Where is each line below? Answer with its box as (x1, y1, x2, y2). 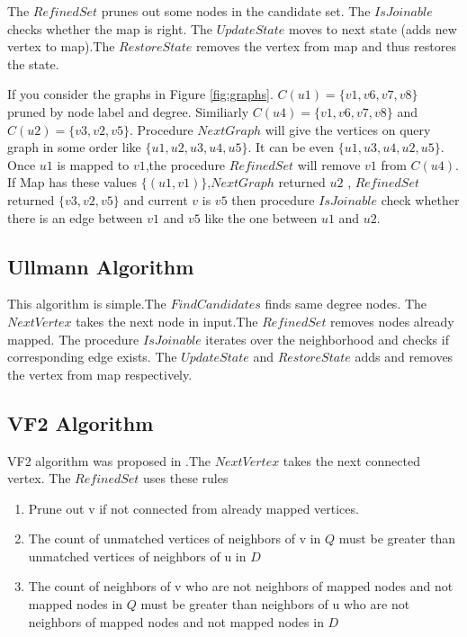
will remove (297, 155, 361, 174)
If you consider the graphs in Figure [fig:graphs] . (7, 85, 274, 103)
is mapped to (57, 155, 130, 174)
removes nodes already (330, 311, 454, 330)
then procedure (231, 190, 315, 209)
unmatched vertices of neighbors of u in (28, 546, 247, 565)
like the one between (204, 208, 318, 227)
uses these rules (143, 469, 229, 488)
